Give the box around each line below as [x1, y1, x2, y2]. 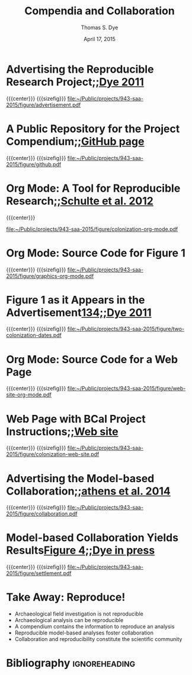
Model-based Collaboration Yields [6, 531, 179, 545]
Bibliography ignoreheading [6, 657, 136, 670]
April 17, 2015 [84, 35, 116, 42]
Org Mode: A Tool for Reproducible [6, 182, 181, 195]
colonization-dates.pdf [6, 332, 62, 339]
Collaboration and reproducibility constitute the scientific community [14, 636, 183, 643]
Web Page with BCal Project [6, 412, 146, 426]
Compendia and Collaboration [24, 4, 175, 18]
